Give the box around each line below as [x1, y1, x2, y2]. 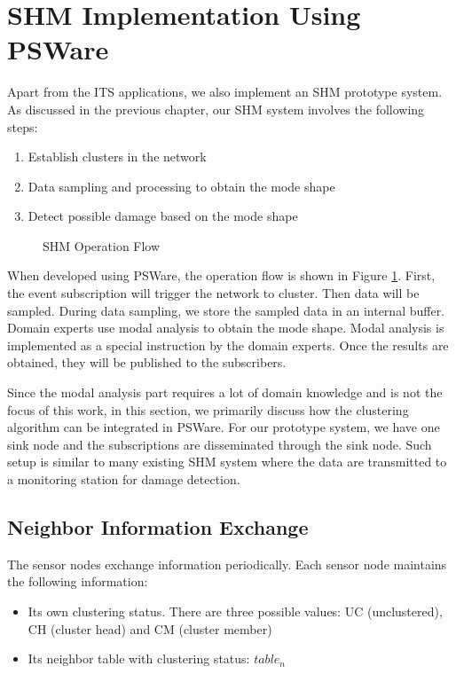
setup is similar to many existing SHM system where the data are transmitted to [7, 452, 447, 471]
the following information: [7, 572, 148, 591]
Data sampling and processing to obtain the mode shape [28, 176, 335, 195]
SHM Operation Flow [43, 236, 161, 255]
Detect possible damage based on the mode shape [28, 207, 298, 225]
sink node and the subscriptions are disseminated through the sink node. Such [7, 435, 432, 453]
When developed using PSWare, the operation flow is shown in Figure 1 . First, [7, 266, 436, 285]
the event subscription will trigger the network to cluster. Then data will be [7, 284, 420, 302]
